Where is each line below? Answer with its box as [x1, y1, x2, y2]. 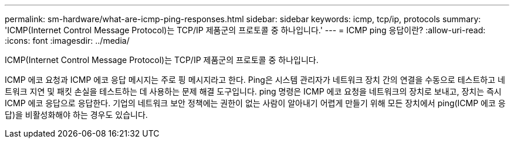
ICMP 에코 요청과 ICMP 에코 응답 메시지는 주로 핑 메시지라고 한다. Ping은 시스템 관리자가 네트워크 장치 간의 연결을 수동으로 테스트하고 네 [5, 75, 505, 85]
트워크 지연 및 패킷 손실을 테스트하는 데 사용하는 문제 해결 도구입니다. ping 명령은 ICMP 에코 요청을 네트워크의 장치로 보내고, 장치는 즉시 [5, 86, 502, 96]
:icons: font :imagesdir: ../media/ [5, 36, 130, 46]
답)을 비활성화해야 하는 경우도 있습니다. [5, 110, 148, 120]
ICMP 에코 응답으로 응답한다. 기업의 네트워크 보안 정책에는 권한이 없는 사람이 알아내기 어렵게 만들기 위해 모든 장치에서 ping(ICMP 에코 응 [5, 98, 506, 108]
